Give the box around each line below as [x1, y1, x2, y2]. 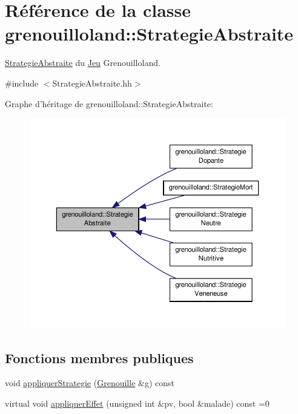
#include [5, 76, 39, 89]
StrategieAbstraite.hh [52, 76, 132, 89]
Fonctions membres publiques [5, 348, 194, 367]
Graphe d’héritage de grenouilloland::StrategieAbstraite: [5, 97, 213, 110]
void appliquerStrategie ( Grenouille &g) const [5, 376, 174, 389]
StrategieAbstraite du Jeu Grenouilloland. [5, 56, 161, 69]
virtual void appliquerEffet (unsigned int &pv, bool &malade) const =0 [5, 397, 270, 410]
